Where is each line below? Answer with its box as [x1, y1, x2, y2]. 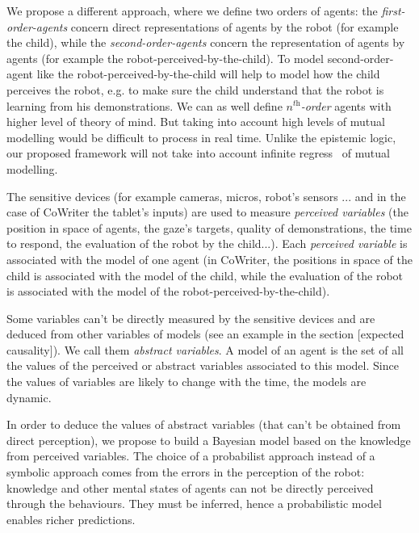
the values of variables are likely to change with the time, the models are [6, 373, 367, 390]
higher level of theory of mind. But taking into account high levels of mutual [6, 113, 385, 130]
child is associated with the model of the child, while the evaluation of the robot [6, 266, 404, 283]
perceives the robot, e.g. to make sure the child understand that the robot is [6, 81, 384, 98]
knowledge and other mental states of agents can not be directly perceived [6, 479, 374, 496]
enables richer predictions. [6, 510, 136, 527]
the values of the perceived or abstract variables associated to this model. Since [6, 357, 399, 374]
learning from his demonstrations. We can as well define [6, 97, 283, 114]
